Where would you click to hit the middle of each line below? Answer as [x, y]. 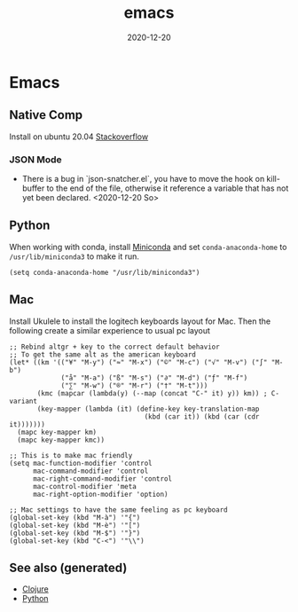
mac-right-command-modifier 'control [102, 479]
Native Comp [46, 115]
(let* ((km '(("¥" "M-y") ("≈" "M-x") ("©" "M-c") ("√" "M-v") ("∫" [138, 362]
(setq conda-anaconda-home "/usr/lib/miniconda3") [105, 272]
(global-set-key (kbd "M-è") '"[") [75, 525]
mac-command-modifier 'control [90, 471]
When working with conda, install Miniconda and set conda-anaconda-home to [148, 247]
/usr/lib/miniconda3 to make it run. [74, 256]
